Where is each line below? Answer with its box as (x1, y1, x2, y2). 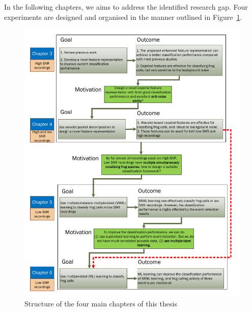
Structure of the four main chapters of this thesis (24, 298, 177, 309)
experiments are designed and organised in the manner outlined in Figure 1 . (4, 11, 242, 22)
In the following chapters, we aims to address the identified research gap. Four (4, 2, 248, 12)
